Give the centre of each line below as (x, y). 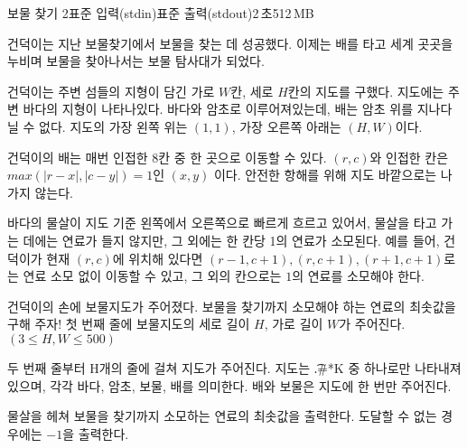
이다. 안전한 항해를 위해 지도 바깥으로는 (325, 175)
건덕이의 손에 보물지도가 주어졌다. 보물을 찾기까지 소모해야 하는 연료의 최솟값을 (232, 306)
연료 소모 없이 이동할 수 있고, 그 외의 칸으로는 (152, 276)
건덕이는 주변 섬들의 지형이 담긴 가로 (111, 91)
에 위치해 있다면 (158, 258)
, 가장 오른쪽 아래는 (286, 126)
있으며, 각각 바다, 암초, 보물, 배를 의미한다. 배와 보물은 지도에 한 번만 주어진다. (229, 385)
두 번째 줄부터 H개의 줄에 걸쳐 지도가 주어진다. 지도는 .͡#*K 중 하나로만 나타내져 (234, 367)
